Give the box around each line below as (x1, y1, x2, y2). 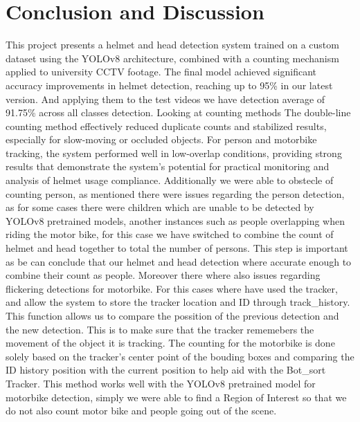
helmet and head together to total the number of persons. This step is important (6, 241, 348, 255)
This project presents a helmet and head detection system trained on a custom (6, 37, 339, 52)
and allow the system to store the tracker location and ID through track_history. (6, 295, 350, 309)
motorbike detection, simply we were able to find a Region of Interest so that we (6, 389, 347, 404)
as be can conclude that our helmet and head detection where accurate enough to (6, 254, 352, 268)
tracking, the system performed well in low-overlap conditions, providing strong (6, 145, 342, 160)
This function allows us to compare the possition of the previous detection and (6, 309, 339, 322)
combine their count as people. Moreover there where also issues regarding (6, 268, 321, 282)
